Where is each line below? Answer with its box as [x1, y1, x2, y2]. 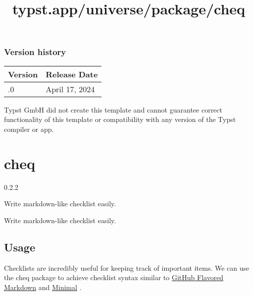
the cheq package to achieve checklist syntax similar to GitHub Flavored [4, 272, 224, 283]
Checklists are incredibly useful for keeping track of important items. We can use [4, 262, 250, 273]
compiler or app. [4, 123, 54, 134]
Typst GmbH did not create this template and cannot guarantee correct [4, 104, 222, 115]
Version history [4, 46, 66, 58]
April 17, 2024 [46, 83, 95, 95]
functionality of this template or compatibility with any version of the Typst [4, 114, 236, 124]
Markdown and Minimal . [4, 282, 82, 292]
